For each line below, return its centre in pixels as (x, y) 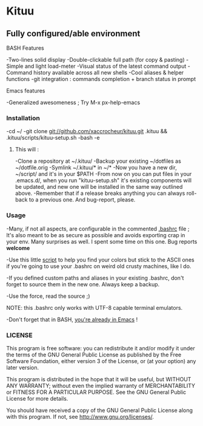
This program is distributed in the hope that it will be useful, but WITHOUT (99, 379)
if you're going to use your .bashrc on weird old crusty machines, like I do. (99, 266)
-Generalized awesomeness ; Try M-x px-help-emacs (73, 102)
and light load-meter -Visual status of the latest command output (105, 66)
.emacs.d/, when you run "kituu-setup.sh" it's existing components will (103, 180)
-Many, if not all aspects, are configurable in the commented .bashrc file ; (98, 229)
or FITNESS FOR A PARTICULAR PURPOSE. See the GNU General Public (96, 392)
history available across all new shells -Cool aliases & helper (108, 73)
